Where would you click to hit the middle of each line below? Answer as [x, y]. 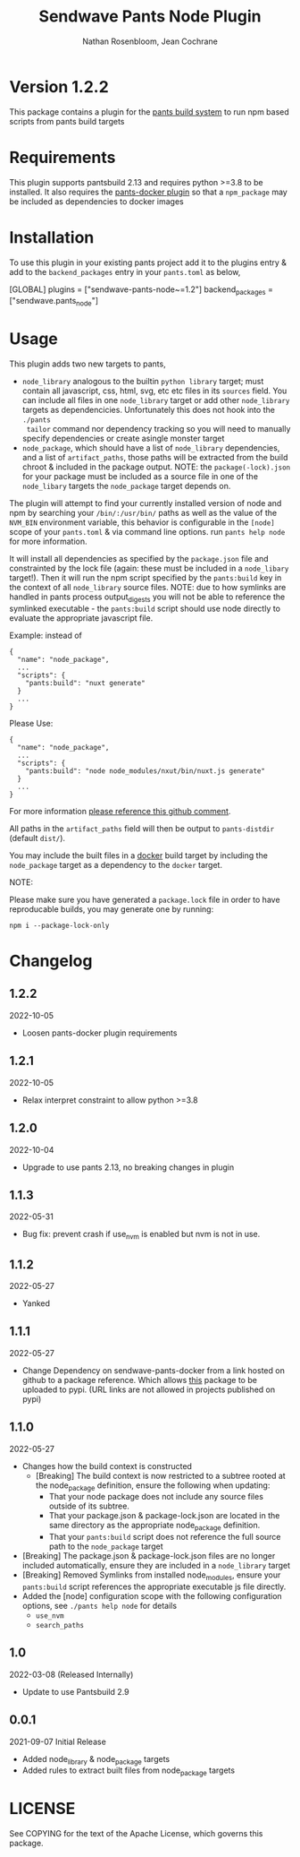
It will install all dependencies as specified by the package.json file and [139, 559]
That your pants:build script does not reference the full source [165, 1537]
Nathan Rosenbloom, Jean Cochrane [150, 41]
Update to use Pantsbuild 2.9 [75, 1691]
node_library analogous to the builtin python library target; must [143, 382]
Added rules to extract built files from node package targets [128, 1771]
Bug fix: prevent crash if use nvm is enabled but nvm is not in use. [141, 1235]
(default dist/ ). [37, 838]
